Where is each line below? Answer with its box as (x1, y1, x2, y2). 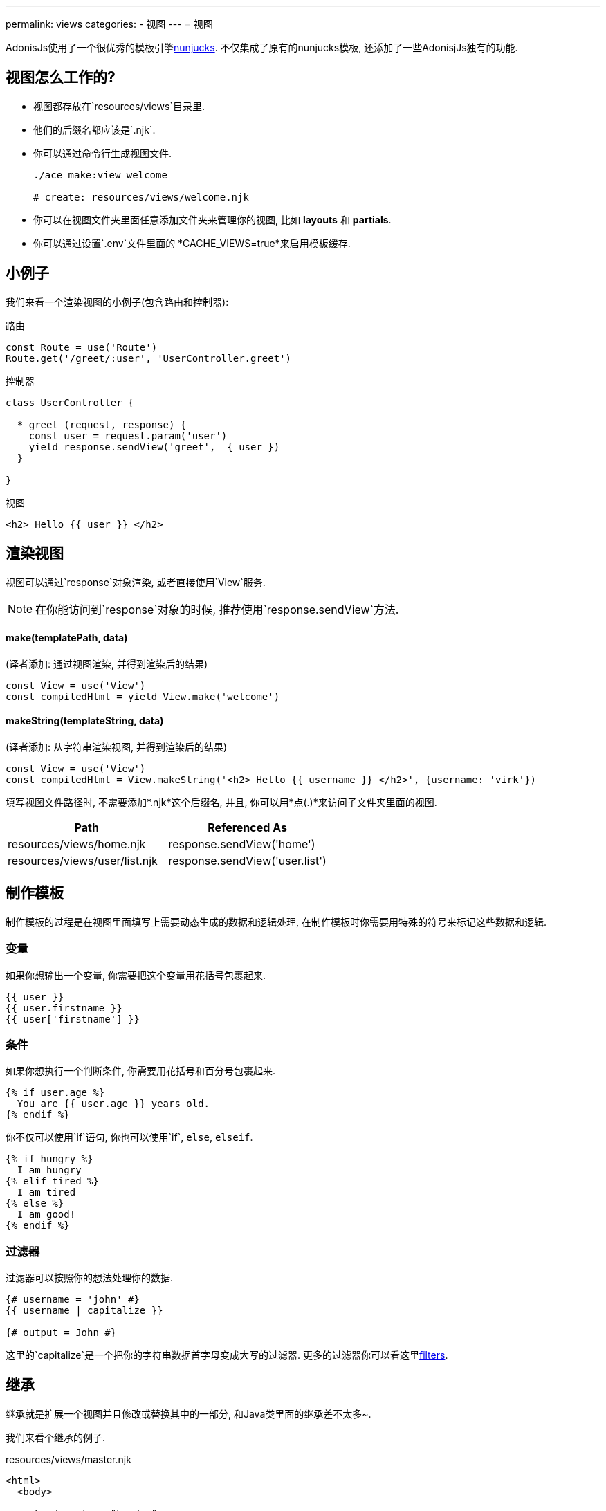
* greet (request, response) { (17, 419, 187, 430)
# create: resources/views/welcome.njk (33, 191, 249, 203)
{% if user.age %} (6, 1087, 105, 1099)
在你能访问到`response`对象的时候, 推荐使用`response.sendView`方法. (35, 602, 399, 616)
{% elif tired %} (6, 1175, 99, 1187)
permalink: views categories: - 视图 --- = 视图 (6, 18, 213, 30)
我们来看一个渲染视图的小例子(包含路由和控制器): (6, 295, 229, 308)
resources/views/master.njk (6, 1453, 131, 1465)
